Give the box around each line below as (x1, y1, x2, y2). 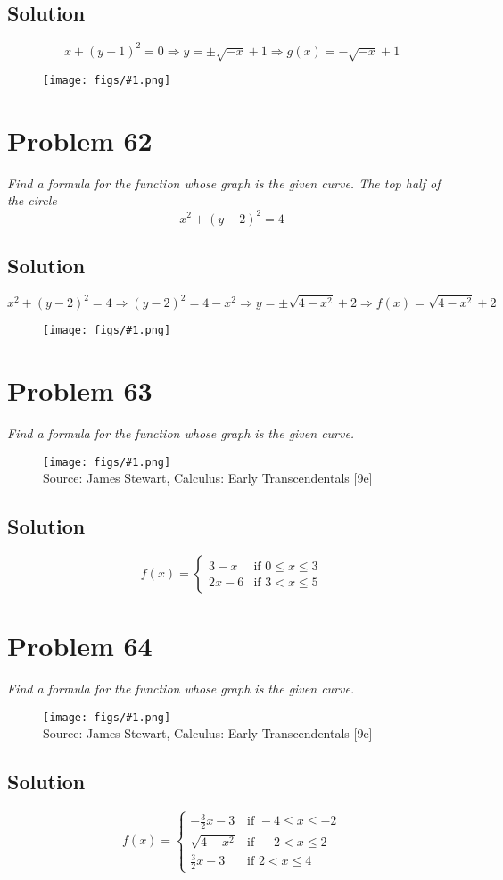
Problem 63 (7, 372, 153, 409)
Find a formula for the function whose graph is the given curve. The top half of (7, 173, 441, 192)
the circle (7, 191, 57, 210)
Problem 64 (7, 627, 153, 664)
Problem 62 (7, 121, 153, 158)
